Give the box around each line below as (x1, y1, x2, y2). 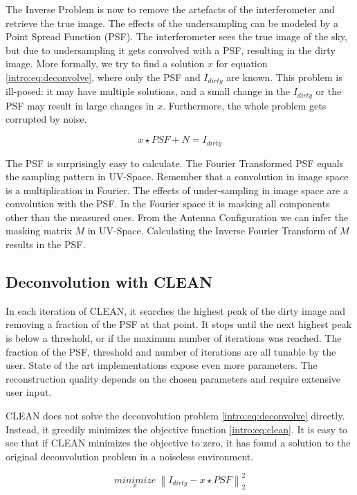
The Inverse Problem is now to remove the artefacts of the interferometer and (6, 2, 335, 16)
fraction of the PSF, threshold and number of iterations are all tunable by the (6, 344, 336, 358)
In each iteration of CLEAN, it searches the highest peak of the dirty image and (6, 303, 346, 318)
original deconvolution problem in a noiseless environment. (6, 449, 254, 463)
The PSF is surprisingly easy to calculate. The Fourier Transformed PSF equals (6, 155, 344, 170)
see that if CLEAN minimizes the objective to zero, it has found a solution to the (6, 435, 351, 450)
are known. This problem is (226, 69, 342, 84)
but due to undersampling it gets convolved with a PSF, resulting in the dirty (6, 42, 336, 57)
